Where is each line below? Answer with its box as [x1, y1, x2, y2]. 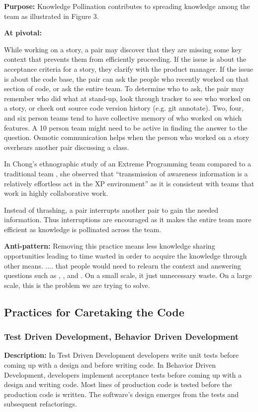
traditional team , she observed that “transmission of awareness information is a [4, 168, 248, 178]
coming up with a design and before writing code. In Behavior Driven [4, 360, 216, 370]
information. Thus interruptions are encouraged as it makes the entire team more [4, 214, 252, 225]
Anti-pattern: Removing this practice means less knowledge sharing [4, 241, 215, 251]
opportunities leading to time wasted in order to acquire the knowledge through [4, 251, 247, 261]
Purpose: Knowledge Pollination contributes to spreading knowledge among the [4, 1, 250, 11]
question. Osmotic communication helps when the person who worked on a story [4, 132, 250, 142]
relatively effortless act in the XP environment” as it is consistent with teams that [4, 178, 255, 188]
